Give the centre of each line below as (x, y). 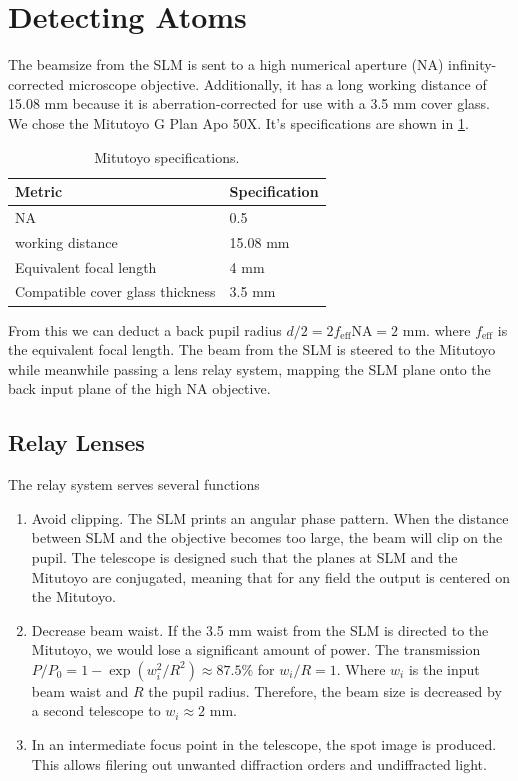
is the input (444, 668)
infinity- (472, 64)
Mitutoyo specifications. (167, 156)
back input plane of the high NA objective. (139, 388)
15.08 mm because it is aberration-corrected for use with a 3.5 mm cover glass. (249, 103)
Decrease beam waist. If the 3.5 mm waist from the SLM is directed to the (260, 629)
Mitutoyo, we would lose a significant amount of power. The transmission (256, 649)
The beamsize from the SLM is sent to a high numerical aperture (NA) (226, 64)
